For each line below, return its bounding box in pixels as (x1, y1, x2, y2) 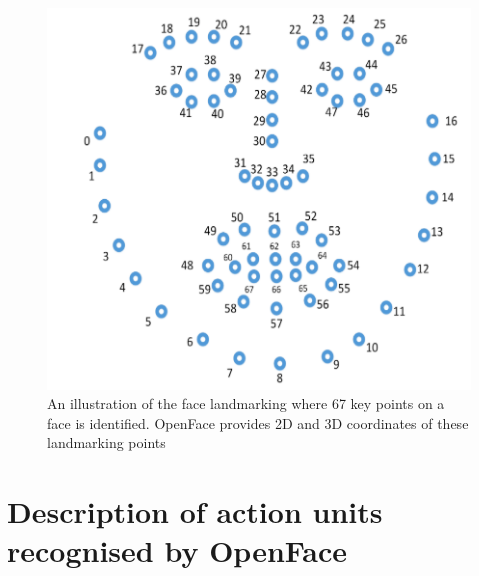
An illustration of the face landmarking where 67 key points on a (47, 393, 445, 414)
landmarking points (47, 432, 166, 453)
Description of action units (7, 491, 383, 532)
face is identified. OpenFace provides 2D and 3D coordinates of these (47, 412, 469, 433)
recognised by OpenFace (7, 530, 348, 571)
